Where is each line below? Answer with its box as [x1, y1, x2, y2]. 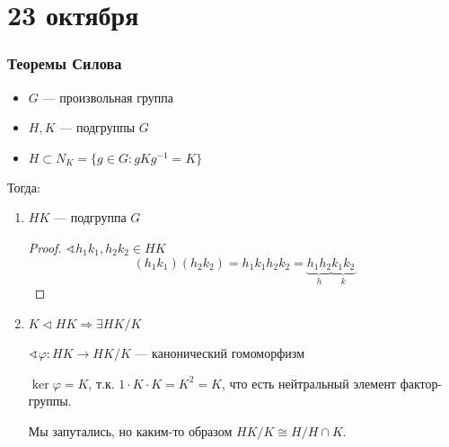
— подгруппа [53, 208, 127, 227]
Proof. [28, 237, 62, 256]
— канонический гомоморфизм [135, 344, 304, 362]
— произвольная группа [42, 87, 173, 106]
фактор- [400, 373, 443, 392]
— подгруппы [59, 118, 136, 137]
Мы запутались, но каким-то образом [28, 421, 233, 440]
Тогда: [7, 177, 40, 196]
